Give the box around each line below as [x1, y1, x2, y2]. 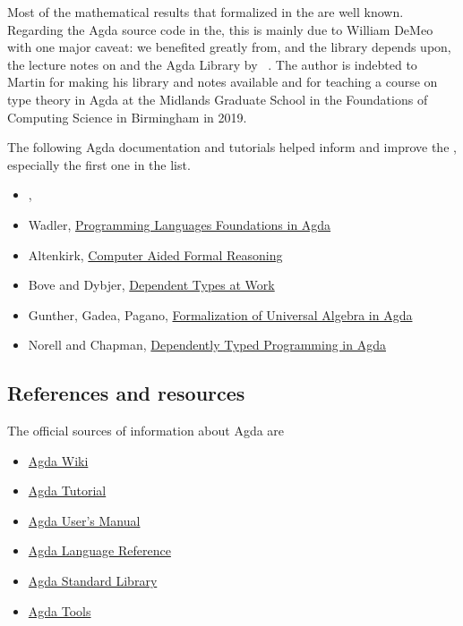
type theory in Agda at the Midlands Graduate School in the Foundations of [7, 89, 428, 108]
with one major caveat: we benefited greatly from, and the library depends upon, [7, 38, 451, 56]
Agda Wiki [28, 451, 89, 469]
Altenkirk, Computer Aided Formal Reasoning [28, 245, 283, 264]
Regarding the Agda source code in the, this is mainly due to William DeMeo [7, 20, 433, 38]
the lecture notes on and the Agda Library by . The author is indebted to [7, 55, 417, 73]
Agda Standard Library [28, 571, 158, 590]
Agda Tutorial [28, 481, 107, 500]
